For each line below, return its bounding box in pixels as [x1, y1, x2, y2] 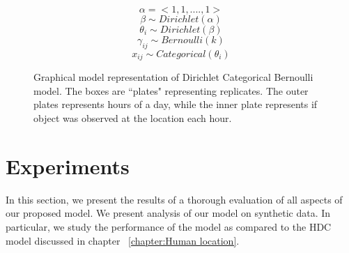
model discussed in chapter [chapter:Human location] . [6, 233, 240, 247]
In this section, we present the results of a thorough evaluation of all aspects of [6, 192, 343, 206]
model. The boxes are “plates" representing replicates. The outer [33, 83, 309, 98]
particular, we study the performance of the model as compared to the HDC [6, 219, 332, 233]
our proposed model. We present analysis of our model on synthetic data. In [6, 206, 331, 220]
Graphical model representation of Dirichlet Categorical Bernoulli [33, 70, 313, 84]
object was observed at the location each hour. [33, 111, 232, 125]
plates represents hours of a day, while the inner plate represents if [33, 97, 318, 112]
